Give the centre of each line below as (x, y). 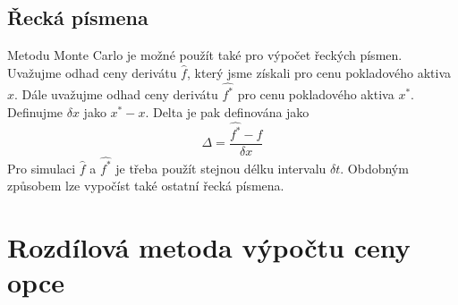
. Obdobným (374, 168)
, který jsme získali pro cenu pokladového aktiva (318, 72)
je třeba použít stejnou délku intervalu (221, 168)
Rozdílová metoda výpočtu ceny (209, 247)
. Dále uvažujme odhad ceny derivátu (116, 94)
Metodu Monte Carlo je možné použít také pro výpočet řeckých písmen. (205, 55)
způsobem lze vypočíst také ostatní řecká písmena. (146, 186)
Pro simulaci (42, 168)
